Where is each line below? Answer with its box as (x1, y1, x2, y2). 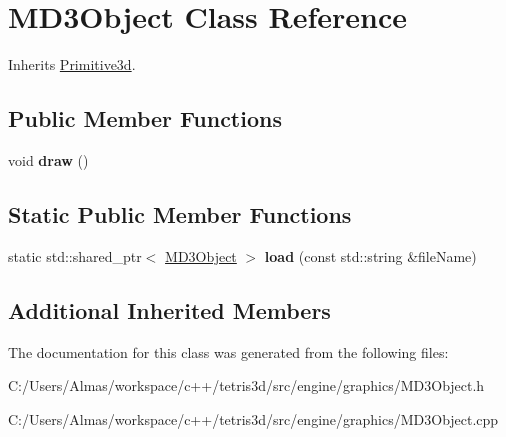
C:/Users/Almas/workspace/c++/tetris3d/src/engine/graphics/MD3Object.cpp (8, 408, 499, 429)
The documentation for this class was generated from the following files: (8, 341, 449, 362)
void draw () (8, 149, 89, 170)
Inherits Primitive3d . (8, 54, 136, 75)
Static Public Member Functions (8, 198, 352, 229)
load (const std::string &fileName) (264, 245, 477, 266)
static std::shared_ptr (8, 245, 142, 266)
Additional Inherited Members (8, 294, 331, 325)
